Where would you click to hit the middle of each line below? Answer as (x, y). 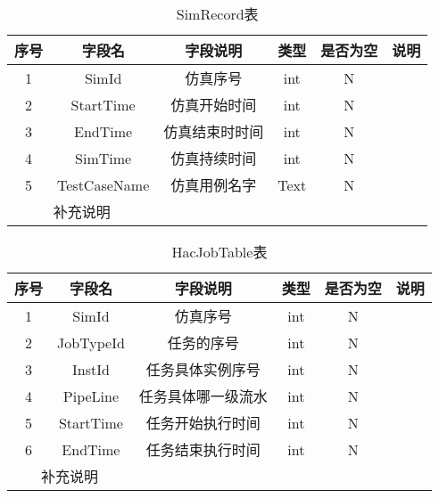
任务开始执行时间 (203, 423)
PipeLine (91, 396)
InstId (91, 369)
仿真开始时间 (214, 105)
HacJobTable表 (219, 252)
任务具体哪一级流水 (203, 396)
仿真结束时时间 (214, 131)
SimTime (104, 158)
